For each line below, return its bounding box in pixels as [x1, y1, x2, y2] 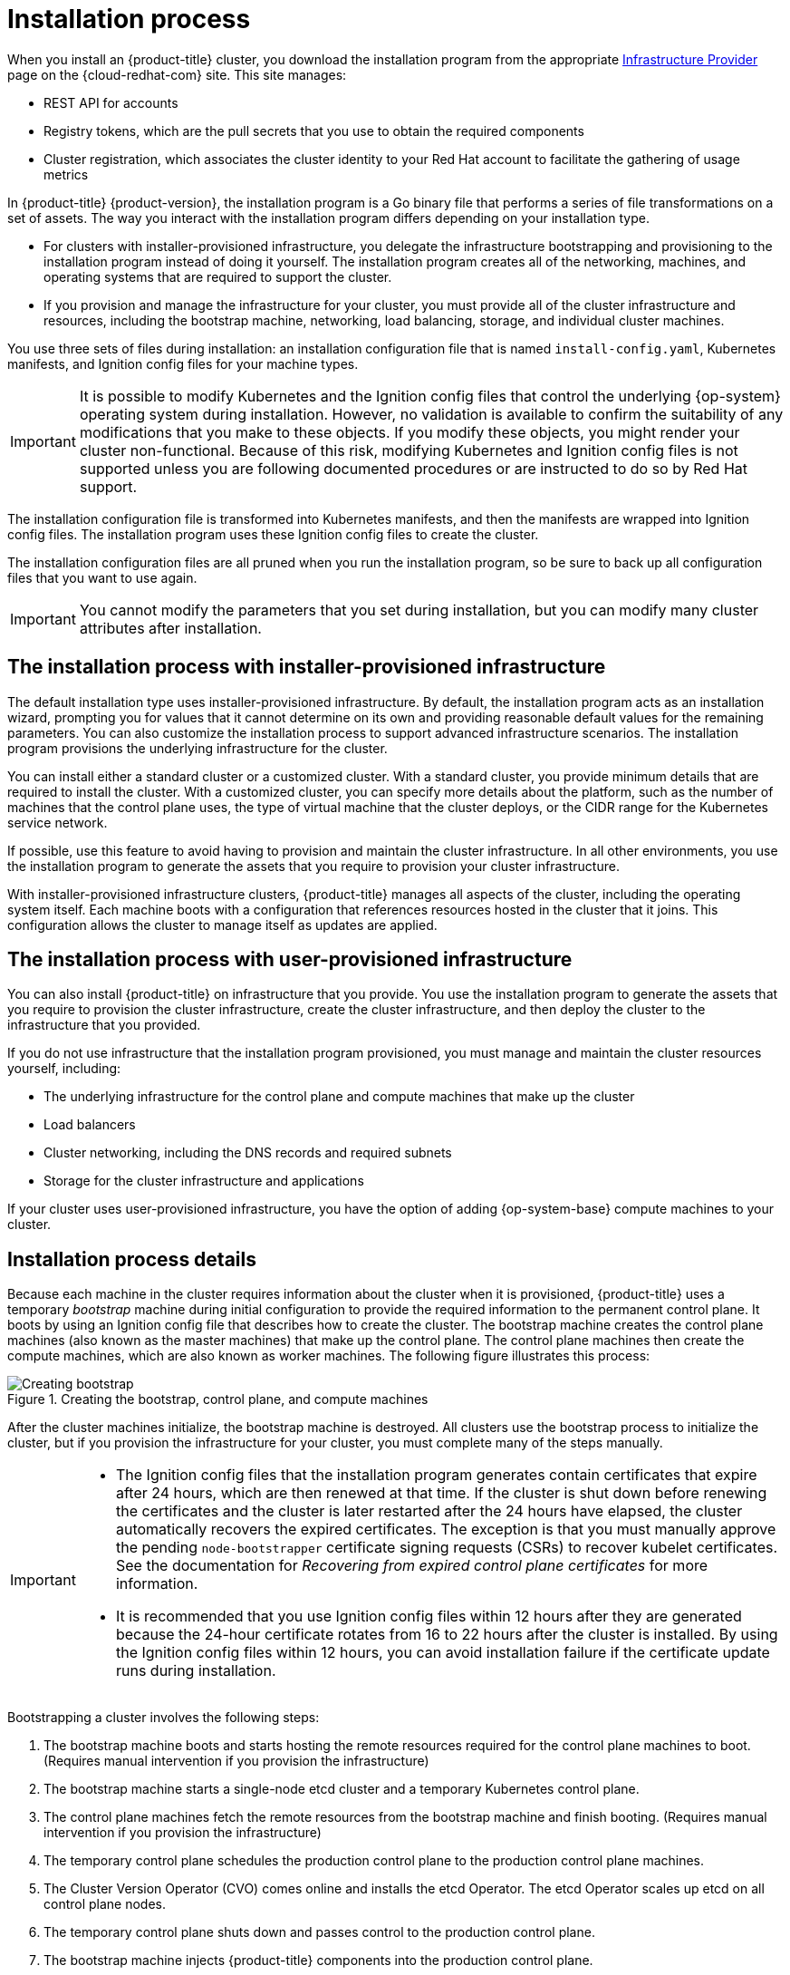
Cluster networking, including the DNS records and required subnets [43, 1145, 452, 1161]
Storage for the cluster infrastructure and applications [43, 1173, 364, 1189]
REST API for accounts [43, 94, 178, 111]
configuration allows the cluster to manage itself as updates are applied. [7, 916, 438, 933]
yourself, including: [7, 1060, 121, 1077]
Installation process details [7, 1247, 256, 1271]
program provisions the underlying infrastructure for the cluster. [7, 740, 388, 756]
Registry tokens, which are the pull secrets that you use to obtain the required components [43, 122, 584, 139]
